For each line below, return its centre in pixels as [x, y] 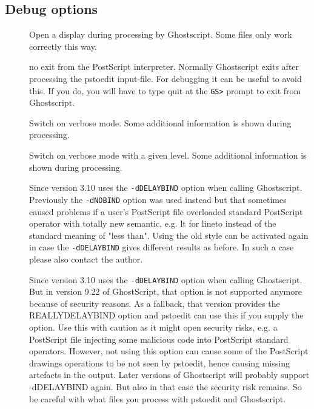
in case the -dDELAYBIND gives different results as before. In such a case [162, 247]
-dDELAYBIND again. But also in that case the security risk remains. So [165, 386]
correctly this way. [63, 46]
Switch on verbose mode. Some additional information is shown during [160, 122]
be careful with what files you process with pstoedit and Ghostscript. [158, 398]
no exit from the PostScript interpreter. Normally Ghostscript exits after [164, 67]
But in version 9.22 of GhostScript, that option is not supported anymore [165, 291]
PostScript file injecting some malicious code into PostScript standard [159, 339]
